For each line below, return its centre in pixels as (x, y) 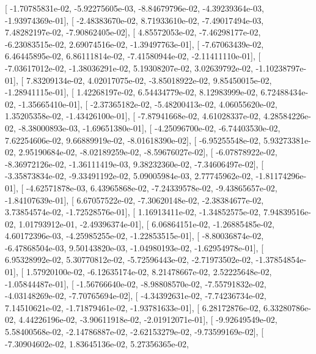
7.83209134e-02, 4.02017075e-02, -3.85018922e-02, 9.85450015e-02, (149, 80)
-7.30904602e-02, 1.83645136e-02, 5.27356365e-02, (97, 343)
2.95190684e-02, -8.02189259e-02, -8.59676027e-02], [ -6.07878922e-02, (148, 152)
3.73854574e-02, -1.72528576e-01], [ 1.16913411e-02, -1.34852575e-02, (133, 212)
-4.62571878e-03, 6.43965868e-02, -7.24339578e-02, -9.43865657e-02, (152, 187)
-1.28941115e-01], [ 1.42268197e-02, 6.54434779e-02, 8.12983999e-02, (131, 92)
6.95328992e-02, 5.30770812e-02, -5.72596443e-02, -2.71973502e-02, (129, 260)
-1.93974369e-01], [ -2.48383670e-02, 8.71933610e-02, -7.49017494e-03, (134, 20)
